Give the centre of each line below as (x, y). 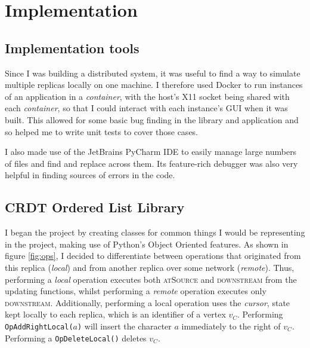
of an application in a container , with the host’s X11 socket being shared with (147, 96)
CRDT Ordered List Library (95, 207)
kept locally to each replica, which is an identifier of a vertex (115, 314)
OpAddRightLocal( (39, 327)
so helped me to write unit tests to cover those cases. (102, 131)
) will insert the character (124, 326)
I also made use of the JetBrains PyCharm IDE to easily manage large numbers (151, 152)
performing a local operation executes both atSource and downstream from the (151, 279)
